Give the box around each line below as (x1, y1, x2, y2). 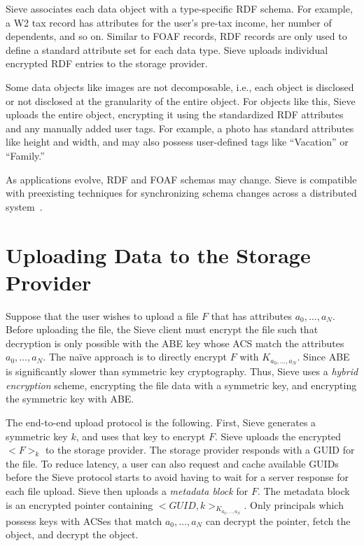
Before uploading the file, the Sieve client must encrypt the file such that (6, 322, 318, 337)
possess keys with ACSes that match (6, 513, 162, 528)
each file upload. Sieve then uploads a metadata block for (6, 484, 248, 498)
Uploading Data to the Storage (6, 240, 311, 269)
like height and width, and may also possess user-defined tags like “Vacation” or (6, 134, 349, 149)
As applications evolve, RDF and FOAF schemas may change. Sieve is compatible (6, 171, 357, 186)
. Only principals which (244, 497, 344, 512)
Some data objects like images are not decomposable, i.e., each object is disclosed (6, 79, 354, 94)
